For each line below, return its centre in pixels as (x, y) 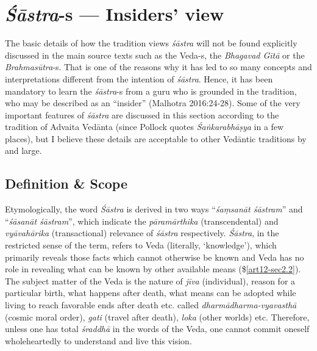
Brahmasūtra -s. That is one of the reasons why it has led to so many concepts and (158, 67)
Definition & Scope (66, 183)
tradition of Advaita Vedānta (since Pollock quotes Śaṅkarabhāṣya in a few (144, 127)
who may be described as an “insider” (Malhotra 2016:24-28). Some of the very (153, 103)
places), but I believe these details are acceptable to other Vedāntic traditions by (156, 138)
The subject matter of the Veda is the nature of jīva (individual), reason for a (150, 280)
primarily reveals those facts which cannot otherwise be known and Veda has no (155, 257)
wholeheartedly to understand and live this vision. (98, 340)
